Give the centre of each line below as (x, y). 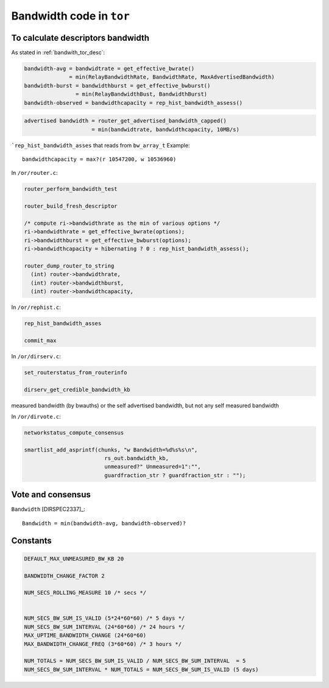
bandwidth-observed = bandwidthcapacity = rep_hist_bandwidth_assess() (133, 103)
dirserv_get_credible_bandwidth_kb (77, 389)
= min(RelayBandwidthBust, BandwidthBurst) (141, 94)
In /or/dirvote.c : (36, 416)
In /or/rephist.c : (36, 307)
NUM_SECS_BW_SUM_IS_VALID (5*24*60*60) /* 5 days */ (104, 618)
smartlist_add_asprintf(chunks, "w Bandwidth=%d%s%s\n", (111, 450)
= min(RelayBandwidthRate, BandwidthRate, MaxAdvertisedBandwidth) (172, 77)
